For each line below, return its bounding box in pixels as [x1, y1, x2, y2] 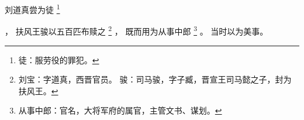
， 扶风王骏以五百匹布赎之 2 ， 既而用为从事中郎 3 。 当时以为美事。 [5, 23, 268, 37]
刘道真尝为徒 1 [5, 2, 60, 15]
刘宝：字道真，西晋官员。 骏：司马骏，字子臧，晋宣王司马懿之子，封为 [18, 73, 292, 85]
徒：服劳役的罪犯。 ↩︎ [18, 53, 99, 66]
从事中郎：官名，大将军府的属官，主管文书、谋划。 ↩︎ [18, 104, 222, 116]
